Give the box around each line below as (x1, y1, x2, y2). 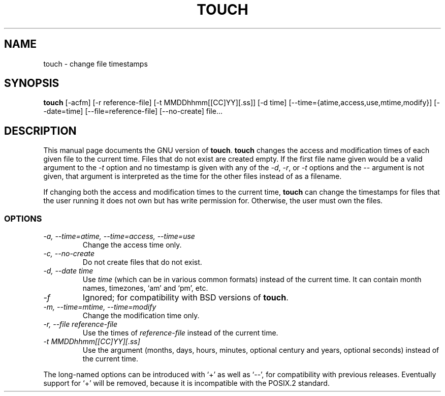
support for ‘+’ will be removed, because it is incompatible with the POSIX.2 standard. (43, 379, 330, 388)
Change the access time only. (82, 240, 182, 250)
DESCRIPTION (4, 124, 77, 137)
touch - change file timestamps (43, 59, 148, 68)
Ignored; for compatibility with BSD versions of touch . (82, 292, 289, 303)
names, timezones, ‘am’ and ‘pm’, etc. (82, 284, 208, 293)
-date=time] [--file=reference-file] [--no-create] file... (43, 107, 223, 116)
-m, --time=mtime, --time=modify (43, 302, 156, 312)
